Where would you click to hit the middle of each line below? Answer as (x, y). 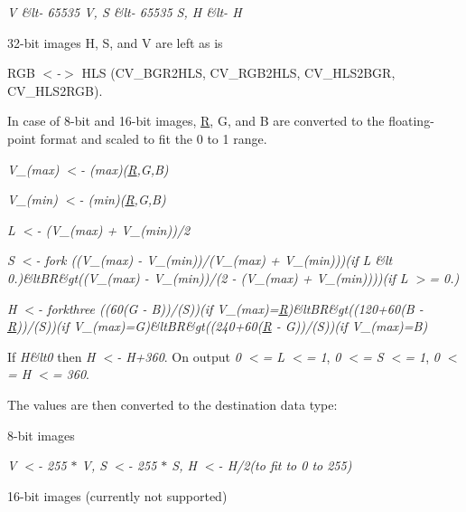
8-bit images (41, 435)
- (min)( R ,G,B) (122, 199)
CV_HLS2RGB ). (55, 90)
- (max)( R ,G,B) (125, 169)
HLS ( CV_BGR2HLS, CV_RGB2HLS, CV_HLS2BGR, (238, 73)
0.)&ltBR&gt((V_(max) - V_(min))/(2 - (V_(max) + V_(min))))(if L (208, 277)
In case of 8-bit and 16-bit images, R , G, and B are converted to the (196, 121)
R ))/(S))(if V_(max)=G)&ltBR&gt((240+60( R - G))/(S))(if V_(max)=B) (218, 326)
